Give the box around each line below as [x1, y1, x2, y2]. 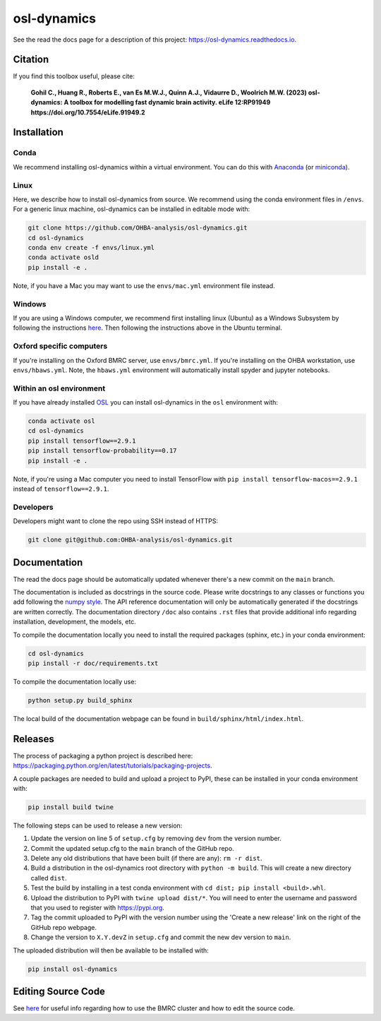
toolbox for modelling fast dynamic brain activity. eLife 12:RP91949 [69, 98, 271, 107]
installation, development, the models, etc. [13, 618, 137, 626]
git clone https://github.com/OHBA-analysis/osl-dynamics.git [28, 224, 248, 232]
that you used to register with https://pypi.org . [30, 904, 165, 912]
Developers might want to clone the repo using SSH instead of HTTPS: [13, 517, 219, 525]
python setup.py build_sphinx [28, 696, 133, 704]
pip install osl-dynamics [28, 965, 118, 973]
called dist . [30, 873, 67, 882]
